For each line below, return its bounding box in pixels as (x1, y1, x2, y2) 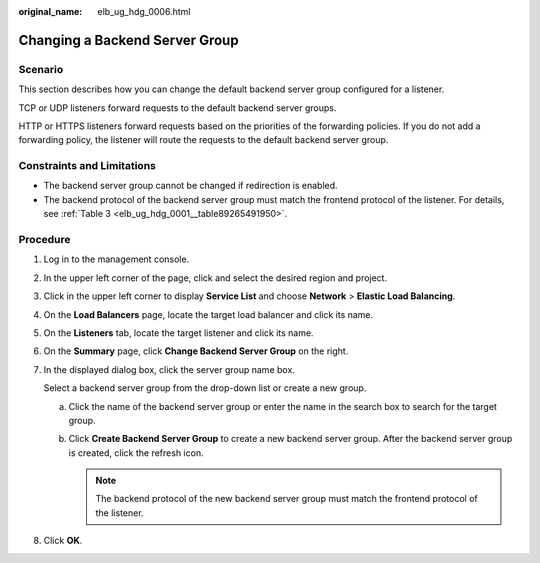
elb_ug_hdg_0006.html (97, 6, 191, 17)
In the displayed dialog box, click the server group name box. (43, 363, 295, 375)
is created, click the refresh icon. (68, 446, 204, 459)
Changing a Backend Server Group (18, 31, 239, 49)
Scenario (18, 62, 64, 76)
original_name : (18, 6, 83, 17)
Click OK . (43, 535, 83, 547)
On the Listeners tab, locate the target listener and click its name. (43, 326, 314, 339)
